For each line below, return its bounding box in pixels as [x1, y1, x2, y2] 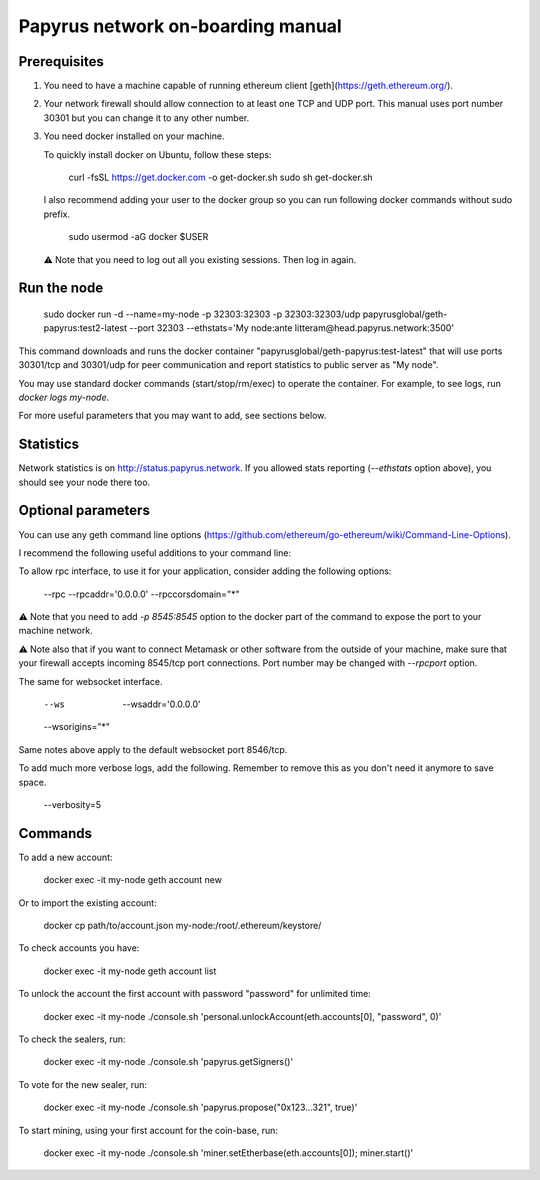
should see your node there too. [18, 476, 151, 488]
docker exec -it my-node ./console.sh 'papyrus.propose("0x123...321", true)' [43, 1101, 358, 1114]
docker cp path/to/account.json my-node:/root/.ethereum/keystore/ [43, 920, 322, 932]
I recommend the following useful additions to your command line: [18, 546, 292, 559]
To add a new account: [18, 851, 114, 863]
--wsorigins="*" [43, 721, 110, 733]
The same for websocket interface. [18, 675, 163, 687]
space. [18, 776, 47, 788]
